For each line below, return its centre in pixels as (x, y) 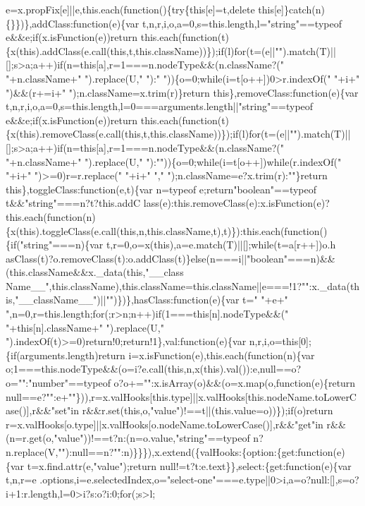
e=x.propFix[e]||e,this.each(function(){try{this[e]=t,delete (130, 9)
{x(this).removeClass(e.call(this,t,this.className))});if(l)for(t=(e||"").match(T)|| (178, 134)
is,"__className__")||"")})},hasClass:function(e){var (123, 300)
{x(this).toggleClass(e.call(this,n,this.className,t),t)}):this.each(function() (167, 230)
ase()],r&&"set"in (43, 410)
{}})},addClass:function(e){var (73, 23)
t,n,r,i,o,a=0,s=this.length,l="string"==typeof (242, 23)
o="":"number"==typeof (58, 383)
